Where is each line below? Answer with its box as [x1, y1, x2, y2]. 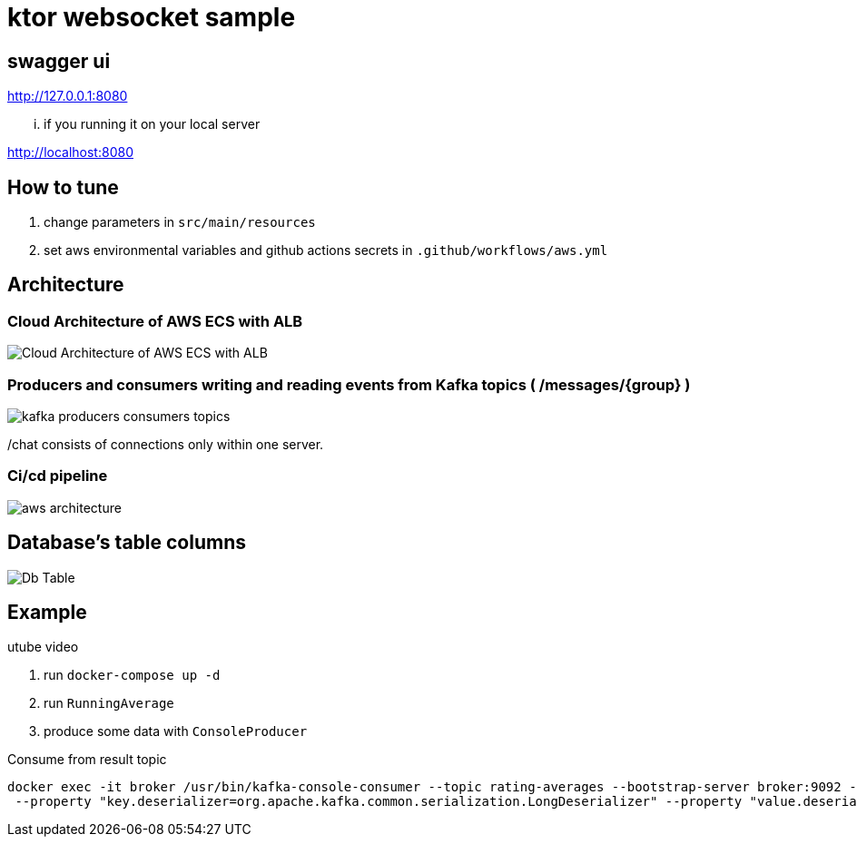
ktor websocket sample [7, 2, 296, 33]
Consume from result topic [7, 751, 167, 768]
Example [7, 601, 87, 623]
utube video [7, 639, 79, 655]
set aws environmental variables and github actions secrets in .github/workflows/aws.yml [44, 242, 608, 259]
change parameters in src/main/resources [44, 214, 316, 231]
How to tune [7, 175, 119, 199]
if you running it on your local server [44, 116, 261, 132]
